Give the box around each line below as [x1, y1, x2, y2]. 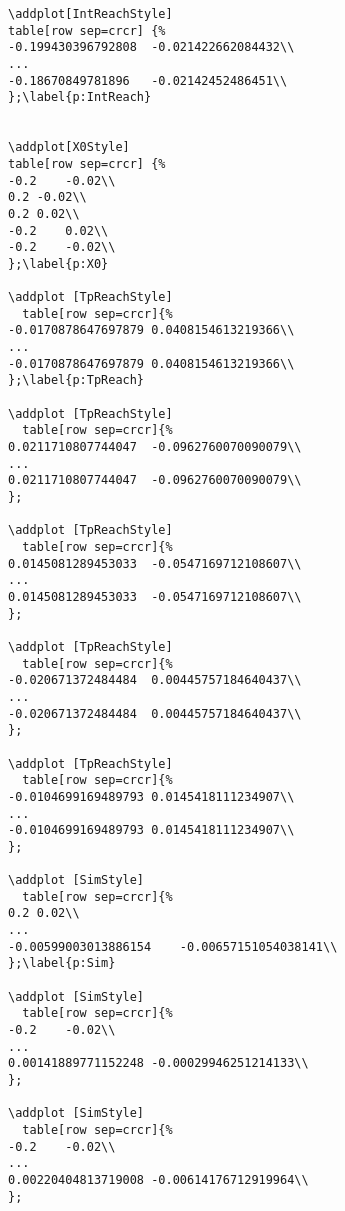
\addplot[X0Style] [8, 140, 130, 155]
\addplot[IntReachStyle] [8, 7, 173, 21]
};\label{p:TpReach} [8, 373, 145, 388]
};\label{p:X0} [8, 256, 109, 271]
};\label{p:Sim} [8, 956, 116, 971]
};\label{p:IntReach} [8, 90, 152, 105]
